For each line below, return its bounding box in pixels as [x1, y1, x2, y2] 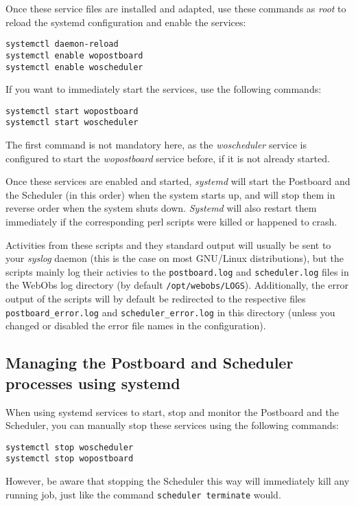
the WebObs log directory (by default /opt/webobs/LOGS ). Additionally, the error [5, 278, 348, 292]
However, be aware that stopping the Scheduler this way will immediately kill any [5, 474, 350, 488]
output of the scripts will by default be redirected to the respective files [5, 291, 306, 306]
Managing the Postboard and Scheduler [5, 352, 294, 373]
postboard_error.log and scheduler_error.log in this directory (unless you [5, 305, 335, 319]
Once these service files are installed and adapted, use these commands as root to [5, 1, 346, 15]
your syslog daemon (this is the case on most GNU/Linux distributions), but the [5, 251, 344, 265]
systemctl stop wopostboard [5, 454, 134, 464]
